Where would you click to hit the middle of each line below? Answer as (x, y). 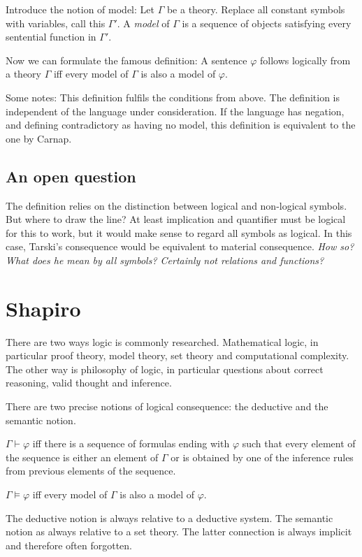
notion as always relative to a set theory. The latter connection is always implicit (179, 531)
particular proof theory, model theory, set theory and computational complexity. (178, 355)
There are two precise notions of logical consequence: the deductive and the (167, 406)
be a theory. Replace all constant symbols (256, 9)
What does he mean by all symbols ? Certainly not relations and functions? (165, 260)
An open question (71, 176)
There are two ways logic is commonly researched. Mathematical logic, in (162, 341)
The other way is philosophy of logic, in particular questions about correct (165, 369)
